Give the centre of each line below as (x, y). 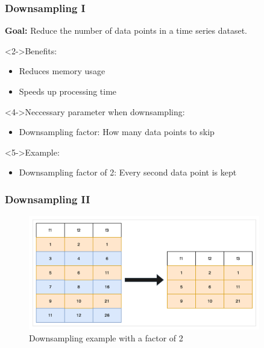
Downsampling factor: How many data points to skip (117, 132)
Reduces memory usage (62, 71)
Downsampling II (48, 199)
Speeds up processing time (68, 91)
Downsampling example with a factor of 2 (106, 337)
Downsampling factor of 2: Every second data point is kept (128, 172)
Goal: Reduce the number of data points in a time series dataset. (126, 30)
